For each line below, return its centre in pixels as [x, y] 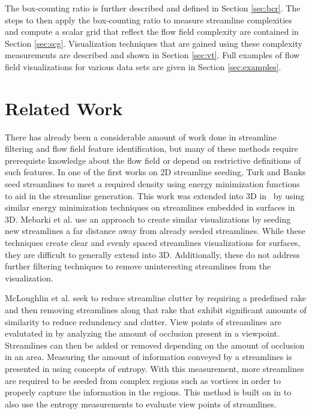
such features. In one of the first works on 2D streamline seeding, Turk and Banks [155, 172]
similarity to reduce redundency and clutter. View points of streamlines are [143, 321]
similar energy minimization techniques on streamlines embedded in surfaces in [150, 207]
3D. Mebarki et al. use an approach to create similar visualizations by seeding [148, 219]
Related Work [64, 108]
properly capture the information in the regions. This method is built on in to [148, 392]
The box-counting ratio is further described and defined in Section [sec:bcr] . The [153, 8]
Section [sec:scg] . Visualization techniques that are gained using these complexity [154, 43]
